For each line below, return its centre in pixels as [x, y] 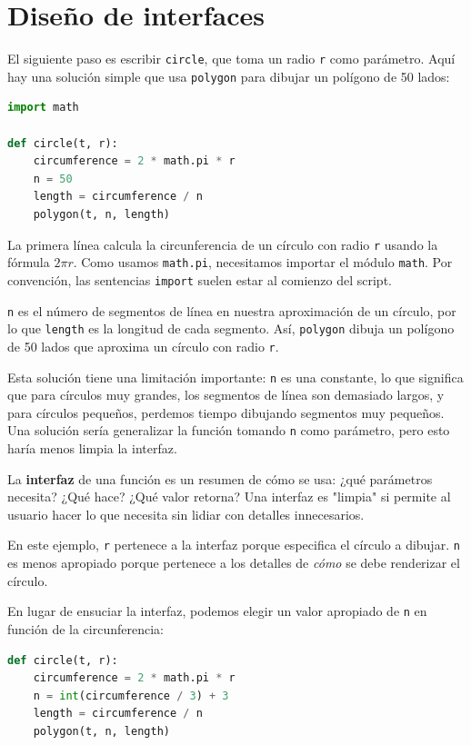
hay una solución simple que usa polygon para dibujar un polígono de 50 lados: [229, 76]
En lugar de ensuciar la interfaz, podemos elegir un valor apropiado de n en [217, 611]
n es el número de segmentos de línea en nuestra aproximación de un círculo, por [232, 310]
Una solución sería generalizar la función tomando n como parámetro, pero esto [229, 430]
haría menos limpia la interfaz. [92, 448]
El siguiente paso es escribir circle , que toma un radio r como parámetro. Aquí [231, 59]
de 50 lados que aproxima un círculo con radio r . [143, 346]
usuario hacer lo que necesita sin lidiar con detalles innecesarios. [186, 514]
